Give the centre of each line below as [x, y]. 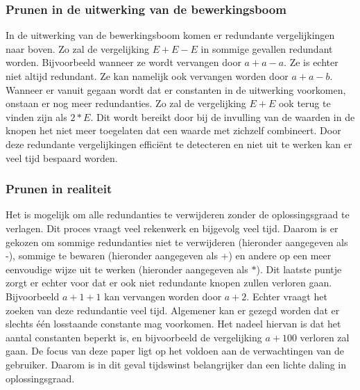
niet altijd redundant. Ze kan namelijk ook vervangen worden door [147, 76]
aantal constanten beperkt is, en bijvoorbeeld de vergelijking [134, 337]
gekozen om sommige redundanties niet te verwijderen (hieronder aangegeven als [177, 242]
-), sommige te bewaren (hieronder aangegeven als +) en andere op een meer [169, 255]
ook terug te [305, 103]
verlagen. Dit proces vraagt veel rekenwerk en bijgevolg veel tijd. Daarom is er [172, 228]
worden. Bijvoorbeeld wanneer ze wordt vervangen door [123, 62]
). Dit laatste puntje [299, 269]
